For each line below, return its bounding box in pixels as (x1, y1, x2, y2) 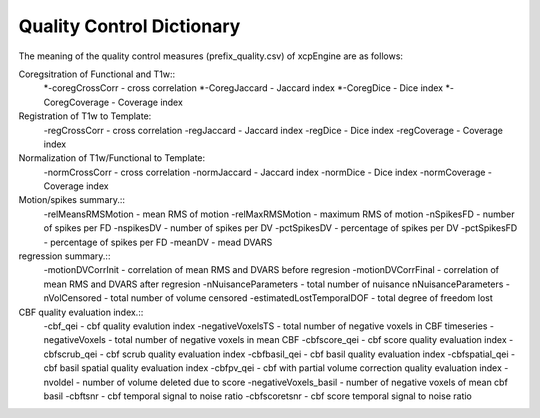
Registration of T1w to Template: (18, 110, 152, 122)
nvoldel (43, 376, 74, 388)
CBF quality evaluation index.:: (18, 306, 144, 318)
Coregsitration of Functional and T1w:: (18, 68, 176, 80)
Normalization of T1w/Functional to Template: (18, 152, 206, 164)
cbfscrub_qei (43, 348, 98, 360)
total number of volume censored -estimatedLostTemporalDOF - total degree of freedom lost (110, 292, 494, 304)
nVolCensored (43, 292, 102, 304)
